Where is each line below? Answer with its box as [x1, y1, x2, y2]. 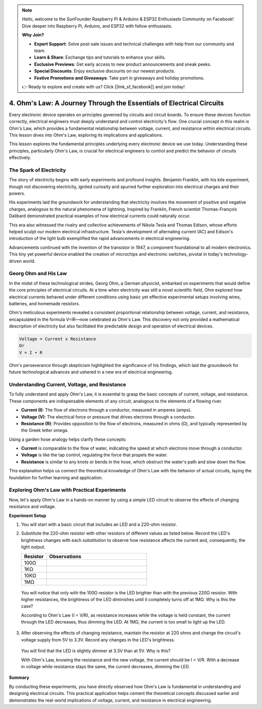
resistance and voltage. [9, 503, 56, 510]
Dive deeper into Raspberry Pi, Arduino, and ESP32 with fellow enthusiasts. [22, 23, 173, 29]
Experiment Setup [9, 513, 46, 519]
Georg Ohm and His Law [9, 270, 67, 277]
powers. [9, 190, 25, 196]
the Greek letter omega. [21, 428, 69, 433]
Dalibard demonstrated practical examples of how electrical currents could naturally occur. [9, 213, 191, 219]
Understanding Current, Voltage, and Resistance [9, 381, 126, 388]
